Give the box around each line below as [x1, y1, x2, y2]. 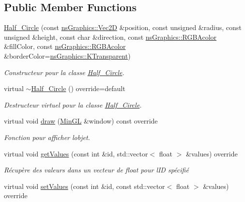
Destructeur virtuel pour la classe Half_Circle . [4, 99, 142, 109]
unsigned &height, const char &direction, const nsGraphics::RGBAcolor [4, 31, 217, 42]
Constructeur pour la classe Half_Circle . [4, 67, 124, 77]
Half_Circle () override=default [31, 83, 125, 93]
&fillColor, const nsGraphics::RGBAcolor [4, 41, 126, 51]
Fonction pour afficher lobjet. [4, 132, 90, 142]
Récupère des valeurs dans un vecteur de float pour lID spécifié [4, 165, 189, 175]
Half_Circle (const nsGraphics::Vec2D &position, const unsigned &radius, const [4, 22, 242, 32]
